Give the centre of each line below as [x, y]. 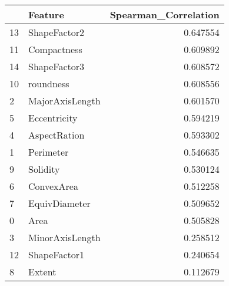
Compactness [55, 49]
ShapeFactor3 [56, 66]
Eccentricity [53, 118]
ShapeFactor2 [56, 32]
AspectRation [57, 135]
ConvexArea [53, 186]
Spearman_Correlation [165, 14]
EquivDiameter [59, 203]
